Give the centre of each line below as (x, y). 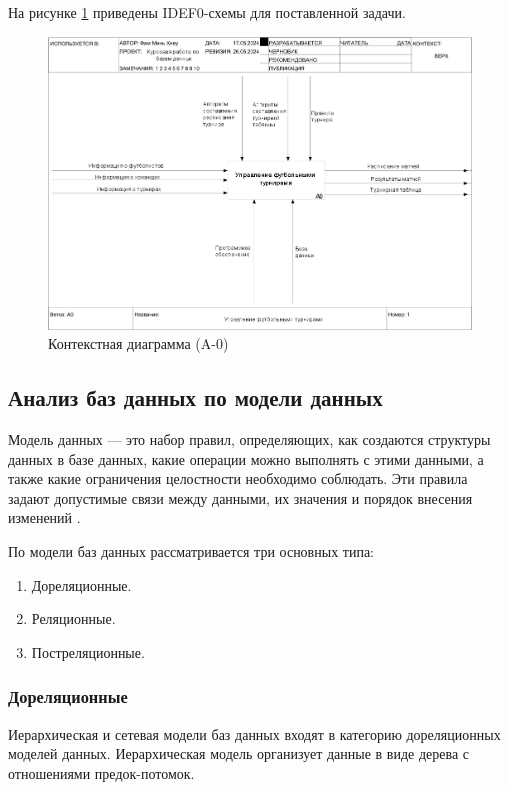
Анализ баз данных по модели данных (195, 397)
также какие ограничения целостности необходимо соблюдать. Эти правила (238, 478)
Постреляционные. (88, 651)
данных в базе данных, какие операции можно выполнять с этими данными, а (246, 458)
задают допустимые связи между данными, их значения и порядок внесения (240, 497)
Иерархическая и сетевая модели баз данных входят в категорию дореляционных (254, 733)
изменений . (44, 517)
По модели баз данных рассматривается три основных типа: (191, 550)
